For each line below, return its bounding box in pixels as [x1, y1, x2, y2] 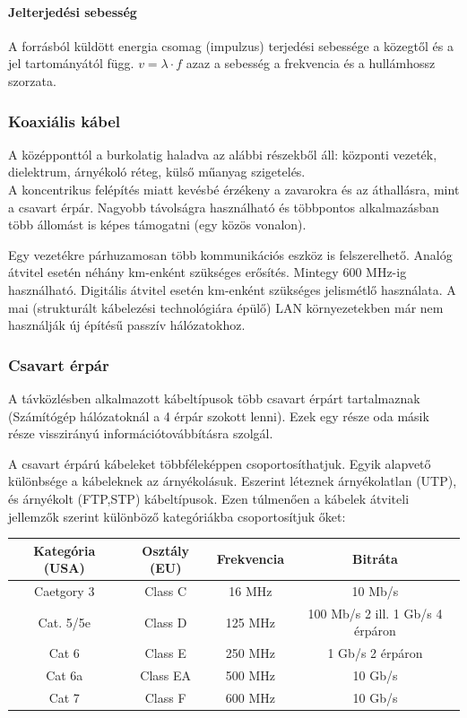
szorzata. [8, 71, 56, 90]
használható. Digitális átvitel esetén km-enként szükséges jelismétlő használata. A [8, 280, 456, 298]
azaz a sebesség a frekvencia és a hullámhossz [186, 54, 436, 73]
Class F [144, 688, 186, 707]
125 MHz [225, 612, 276, 631]
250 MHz [225, 644, 276, 662]
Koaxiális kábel [8, 109, 121, 132]
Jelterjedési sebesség [8, 2, 137, 21]
